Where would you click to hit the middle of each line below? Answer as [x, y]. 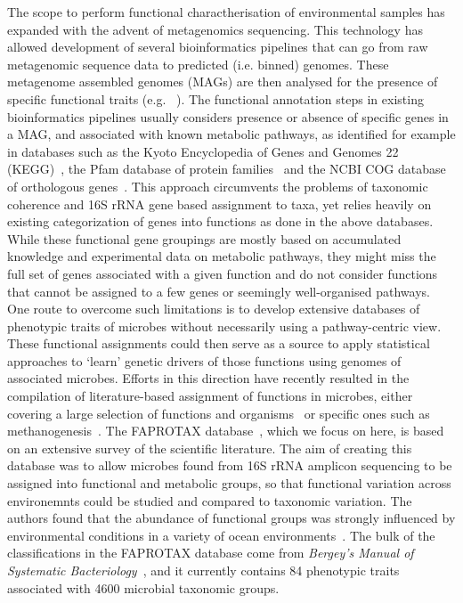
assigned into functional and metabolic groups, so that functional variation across [229, 483]
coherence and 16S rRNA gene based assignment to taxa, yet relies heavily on [219, 204]
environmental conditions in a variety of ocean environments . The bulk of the [221, 535]
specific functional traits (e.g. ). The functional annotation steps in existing [215, 98]
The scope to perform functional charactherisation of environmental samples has [226, 12]
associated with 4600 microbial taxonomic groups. [143, 587]
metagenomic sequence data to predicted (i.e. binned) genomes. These [198, 64]
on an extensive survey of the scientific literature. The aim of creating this [210, 448]
